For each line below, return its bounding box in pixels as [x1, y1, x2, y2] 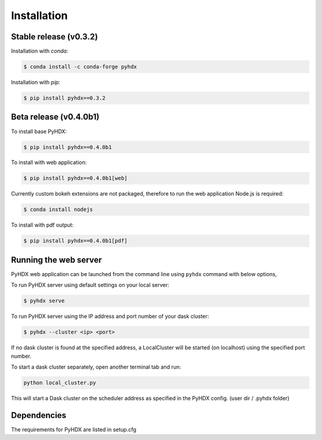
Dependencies [11, 410, 67, 420]
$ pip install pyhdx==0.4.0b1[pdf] [23, 237, 128, 244]
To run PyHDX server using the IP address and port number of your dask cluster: [11, 313, 209, 320]
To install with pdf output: [11, 221, 74, 229]
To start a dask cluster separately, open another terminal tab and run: [11, 364, 181, 371]
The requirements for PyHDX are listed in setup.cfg [11, 426, 137, 433]
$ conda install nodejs [23, 206, 94, 213]
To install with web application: [11, 159, 87, 166]
